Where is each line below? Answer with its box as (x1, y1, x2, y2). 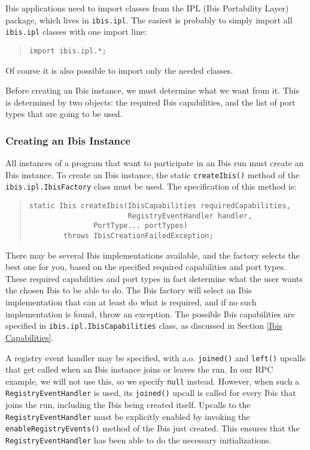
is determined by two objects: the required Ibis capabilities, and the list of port (5, 95, 296, 108)
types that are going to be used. (5, 107, 123, 120)
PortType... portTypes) (93, 221, 188, 230)
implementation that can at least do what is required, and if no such (5, 296, 257, 308)
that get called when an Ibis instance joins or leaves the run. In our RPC (5, 363, 273, 376)
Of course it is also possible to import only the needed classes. (5, 64, 233, 76)
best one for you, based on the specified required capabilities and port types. (5, 260, 286, 273)
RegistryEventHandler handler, (127, 211, 253, 220)
